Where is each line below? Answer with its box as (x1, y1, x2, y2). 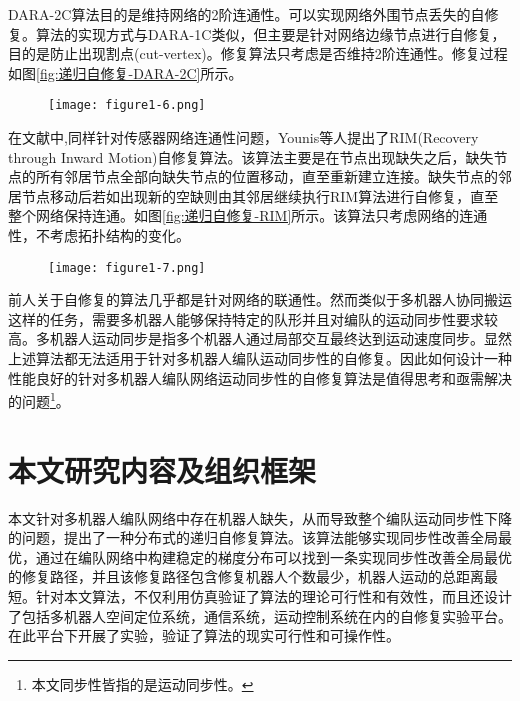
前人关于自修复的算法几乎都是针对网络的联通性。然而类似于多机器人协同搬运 (8, 289, 512, 310)
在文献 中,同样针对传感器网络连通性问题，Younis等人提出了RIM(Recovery (8, 127, 479, 148)
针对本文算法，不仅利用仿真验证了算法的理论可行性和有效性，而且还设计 (35, 585, 512, 606)
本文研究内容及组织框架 (8, 449, 317, 490)
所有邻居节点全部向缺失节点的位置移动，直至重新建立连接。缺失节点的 (35, 166, 498, 187)
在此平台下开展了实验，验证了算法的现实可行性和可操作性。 (8, 625, 400, 646)
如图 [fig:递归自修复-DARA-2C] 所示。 (8, 62, 243, 83)
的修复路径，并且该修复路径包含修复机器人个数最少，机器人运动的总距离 (8, 566, 484, 587)
